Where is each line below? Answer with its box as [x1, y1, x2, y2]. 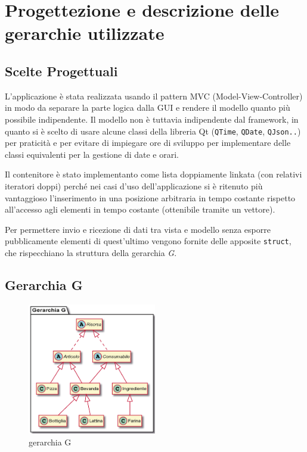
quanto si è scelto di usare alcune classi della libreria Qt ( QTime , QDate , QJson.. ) [5, 124, 301, 137]
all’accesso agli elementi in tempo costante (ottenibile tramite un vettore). [5, 203, 275, 216]
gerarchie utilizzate [5, 21, 165, 45]
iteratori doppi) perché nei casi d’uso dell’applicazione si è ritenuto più [5, 179, 263, 192]
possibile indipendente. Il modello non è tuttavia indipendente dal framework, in [5, 113, 299, 125]
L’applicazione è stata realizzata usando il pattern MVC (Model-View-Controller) [5, 89, 303, 102]
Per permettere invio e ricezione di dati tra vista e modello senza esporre [5, 223, 271, 235]
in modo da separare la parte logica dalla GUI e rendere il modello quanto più [5, 101, 290, 114]
